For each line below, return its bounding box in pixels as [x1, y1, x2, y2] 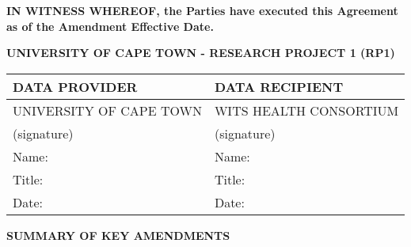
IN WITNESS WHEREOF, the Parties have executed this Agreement [6, 2, 398, 18]
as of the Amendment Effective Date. [6, 17, 214, 34]
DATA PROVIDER [13, 77, 138, 96]
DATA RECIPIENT [214, 77, 344, 96]
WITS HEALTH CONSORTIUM [214, 101, 399, 120]
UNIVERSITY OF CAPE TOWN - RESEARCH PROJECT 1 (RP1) [6, 44, 395, 61]
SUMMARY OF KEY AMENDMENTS [6, 226, 230, 243]
